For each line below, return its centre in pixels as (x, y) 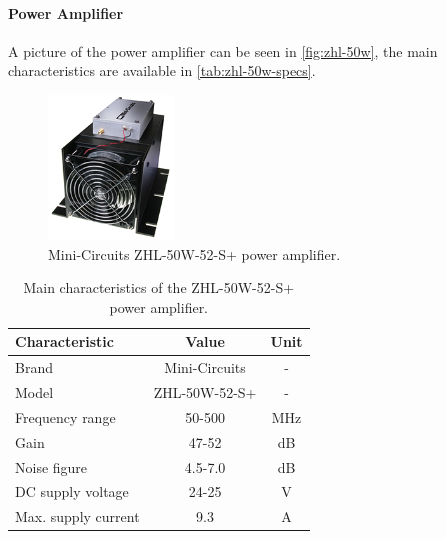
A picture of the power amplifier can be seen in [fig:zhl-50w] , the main (223, 50)
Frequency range (65, 416)
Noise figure (51, 466)
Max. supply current (77, 516)
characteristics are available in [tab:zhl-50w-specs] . (162, 70)
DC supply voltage (72, 491)
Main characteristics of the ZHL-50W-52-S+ (159, 287)
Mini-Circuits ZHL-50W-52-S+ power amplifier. (194, 253)
